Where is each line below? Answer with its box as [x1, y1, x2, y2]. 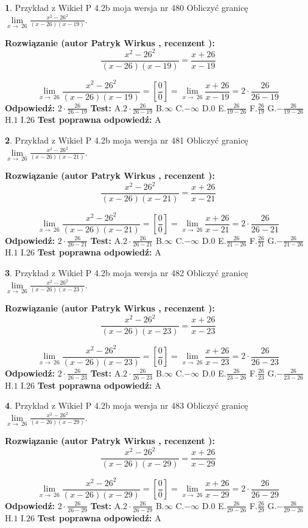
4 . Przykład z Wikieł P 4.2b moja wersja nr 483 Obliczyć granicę [5, 399, 248, 412]
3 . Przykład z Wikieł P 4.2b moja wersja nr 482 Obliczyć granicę [5, 266, 248, 279]
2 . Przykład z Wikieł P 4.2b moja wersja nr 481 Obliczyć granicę [5, 134, 248, 147]
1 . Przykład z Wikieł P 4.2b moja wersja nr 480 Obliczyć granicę [5, 1, 248, 13]
